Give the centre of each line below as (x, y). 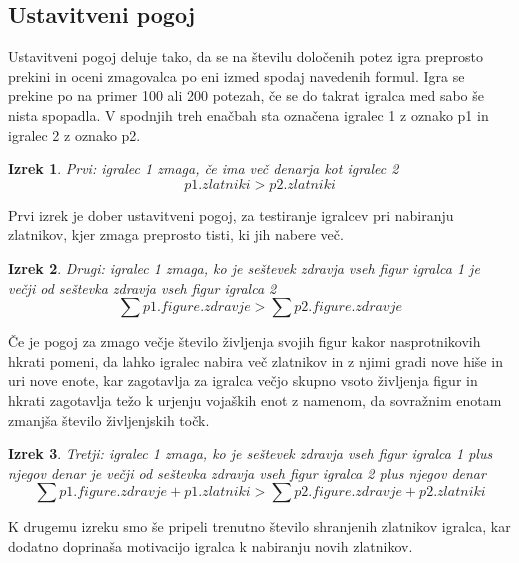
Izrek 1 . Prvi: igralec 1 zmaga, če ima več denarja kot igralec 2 (203, 168)
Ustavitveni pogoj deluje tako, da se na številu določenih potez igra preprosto (245, 56)
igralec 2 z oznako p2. (74, 134)
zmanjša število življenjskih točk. (109, 419)
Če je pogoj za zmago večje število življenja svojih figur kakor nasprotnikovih (244, 341)
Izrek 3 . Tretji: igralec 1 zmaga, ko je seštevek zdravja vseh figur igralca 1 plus (250, 453)
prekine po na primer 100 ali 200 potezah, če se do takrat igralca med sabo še (246, 95)
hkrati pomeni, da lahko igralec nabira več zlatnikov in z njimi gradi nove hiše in (255, 360)
